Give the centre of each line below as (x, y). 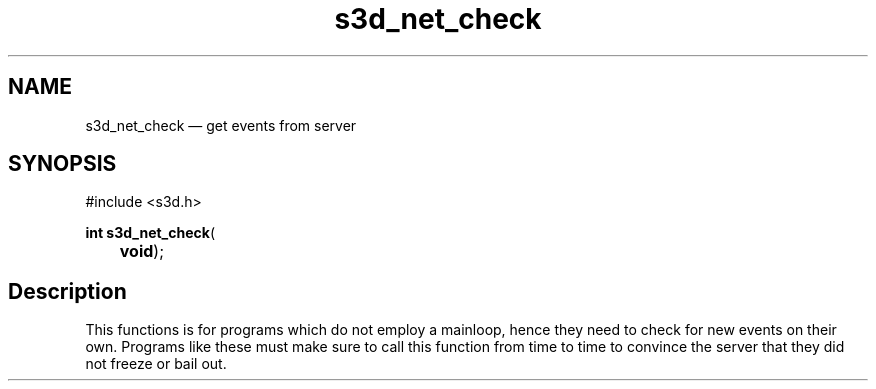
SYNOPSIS (62, 164)
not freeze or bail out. (156, 364)
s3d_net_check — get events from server (221, 125)
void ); (141, 251)
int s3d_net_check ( (150, 233)
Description (67, 291)
